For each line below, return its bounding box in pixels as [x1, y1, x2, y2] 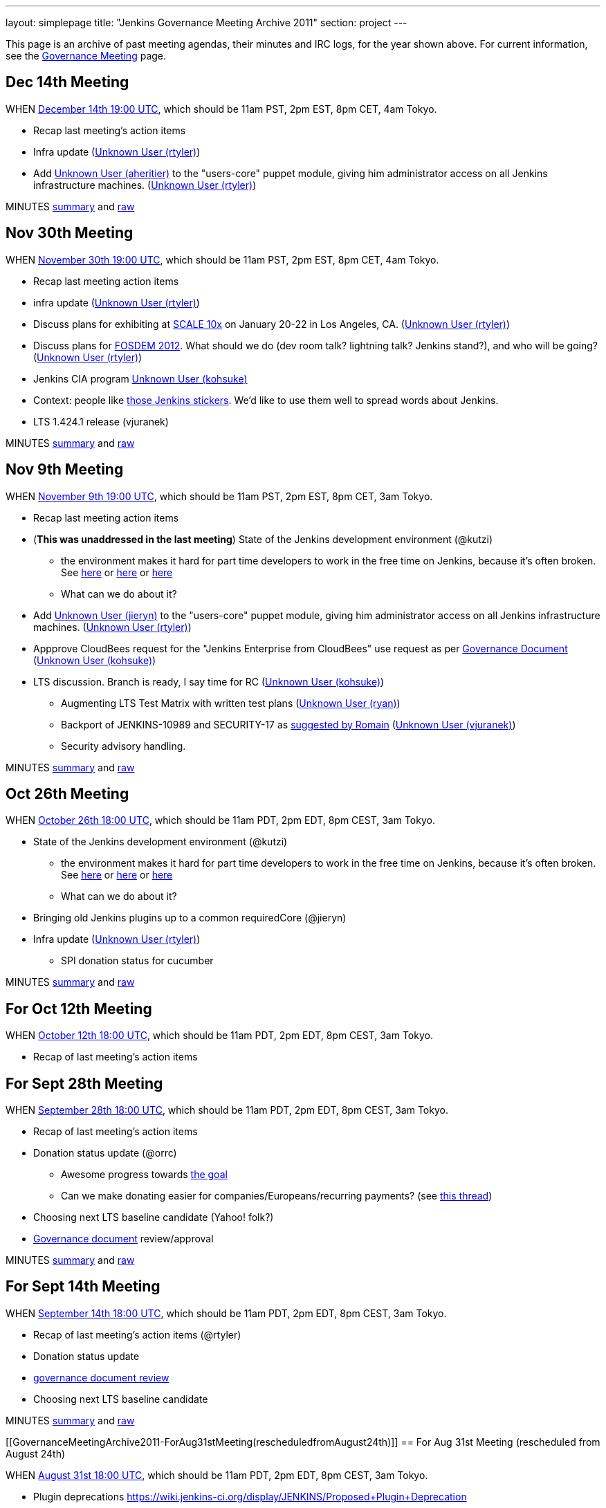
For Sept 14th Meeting [6, 1278, 160, 1296]
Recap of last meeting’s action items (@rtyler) [33, 1328, 241, 1341]
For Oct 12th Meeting [6, 1000, 152, 1018]
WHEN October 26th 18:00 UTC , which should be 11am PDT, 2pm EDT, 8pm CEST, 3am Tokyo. [6, 814, 435, 827]
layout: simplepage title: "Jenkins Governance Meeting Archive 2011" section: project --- [6, 17, 407, 28]
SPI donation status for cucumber [61, 955, 214, 967]
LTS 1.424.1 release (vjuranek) [33, 415, 169, 427]
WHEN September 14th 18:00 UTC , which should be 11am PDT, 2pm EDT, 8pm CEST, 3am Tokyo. [6, 1307, 447, 1319]
